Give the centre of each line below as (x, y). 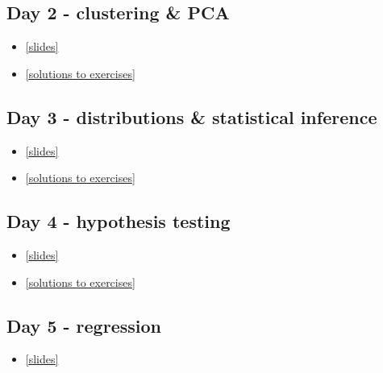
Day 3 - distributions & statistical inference (192, 116)
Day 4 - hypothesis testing (119, 221)
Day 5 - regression (84, 325)
